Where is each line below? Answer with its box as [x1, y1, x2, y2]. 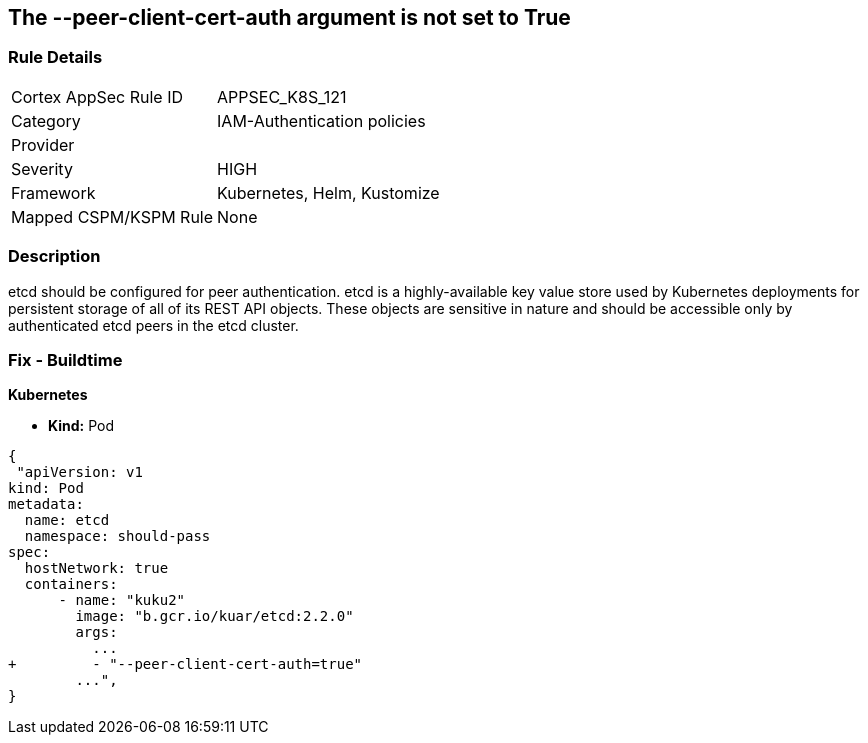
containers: [24, 576, 118, 593]
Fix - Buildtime [8, 349, 123, 370]
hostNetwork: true [24, 560, 169, 577]
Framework [11, 182, 96, 203]
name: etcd [24, 512, 110, 529]
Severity [11, 158, 73, 179]
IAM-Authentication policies [217, 110, 426, 131]
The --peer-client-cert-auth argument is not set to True [8, 5, 571, 30]
